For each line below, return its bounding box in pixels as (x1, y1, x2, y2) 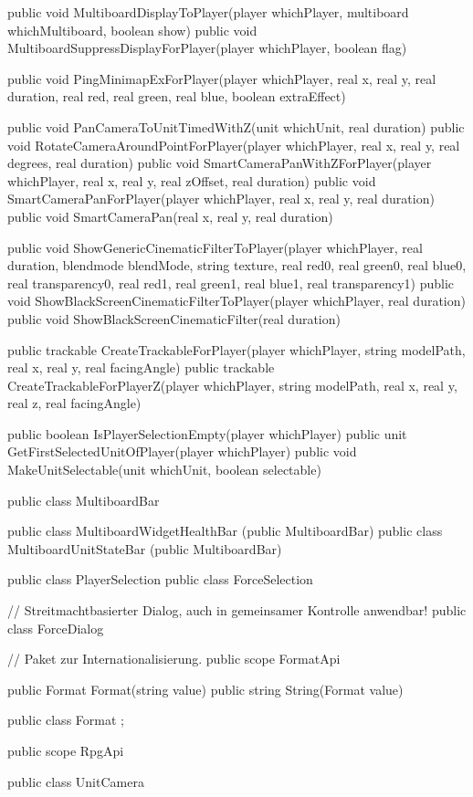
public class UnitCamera (7, 771, 144, 791)
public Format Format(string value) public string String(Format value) (7, 679, 404, 698)
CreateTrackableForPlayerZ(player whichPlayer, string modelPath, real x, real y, (7, 375, 457, 394)
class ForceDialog (7, 618, 104, 637)
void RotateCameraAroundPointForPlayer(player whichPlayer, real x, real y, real (7, 135, 460, 154)
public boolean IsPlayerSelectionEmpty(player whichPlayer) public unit (7, 424, 407, 443)
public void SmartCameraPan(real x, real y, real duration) (7, 206, 333, 225)
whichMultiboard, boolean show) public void (7, 20, 258, 39)
